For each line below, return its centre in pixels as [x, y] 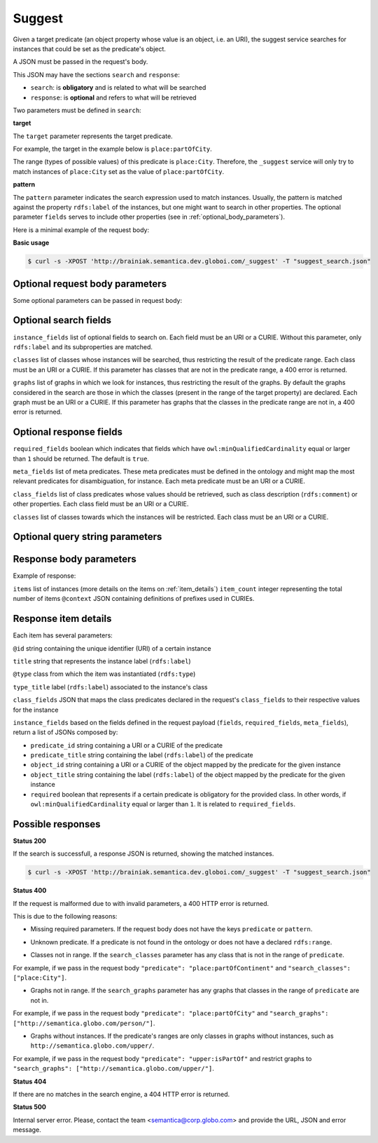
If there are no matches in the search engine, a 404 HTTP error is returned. [121, 1094]
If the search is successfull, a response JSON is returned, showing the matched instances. [143, 854]
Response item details [62, 619]
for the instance [36, 710]
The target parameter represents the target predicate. [93, 136]
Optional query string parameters [87, 537]
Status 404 [30, 1081]
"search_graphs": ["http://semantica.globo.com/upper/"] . [114, 1069]
